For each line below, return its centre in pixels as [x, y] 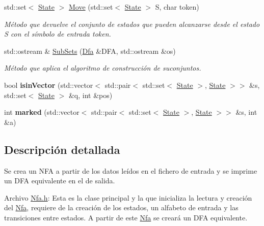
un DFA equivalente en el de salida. [60, 181]
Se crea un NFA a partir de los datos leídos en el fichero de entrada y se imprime [131, 170]
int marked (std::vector [42, 112]
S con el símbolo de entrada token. [58, 34]
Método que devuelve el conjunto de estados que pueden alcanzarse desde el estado [132, 24]
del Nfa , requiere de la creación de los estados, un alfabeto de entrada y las [121, 207]
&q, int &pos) [90, 95]
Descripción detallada [62, 149]
